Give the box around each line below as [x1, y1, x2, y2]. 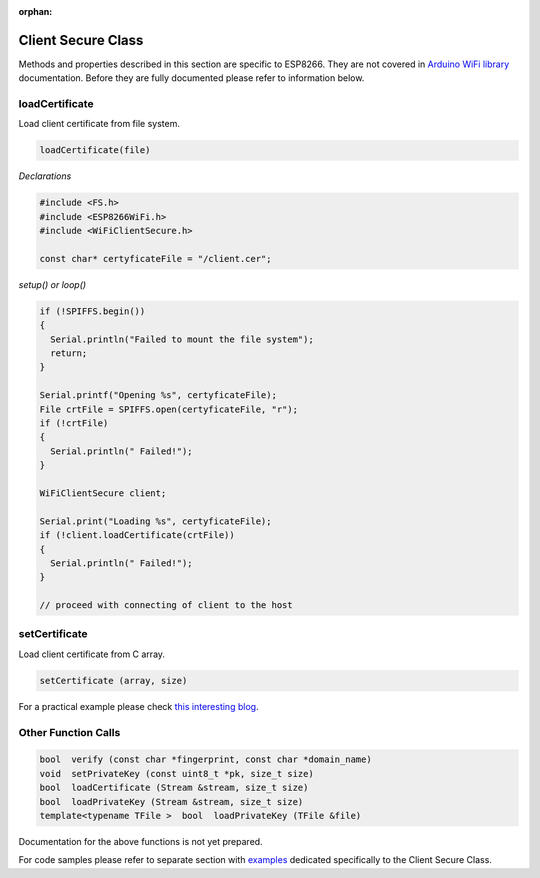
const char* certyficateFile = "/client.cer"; [39, 253, 272, 264]
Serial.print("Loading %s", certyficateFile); [39, 515, 272, 527]
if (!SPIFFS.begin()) [39, 305, 146, 317]
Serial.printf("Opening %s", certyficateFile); [39, 390, 277, 401]
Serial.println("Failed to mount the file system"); [50, 333, 314, 345]
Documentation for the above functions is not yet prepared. [18, 835, 264, 847]
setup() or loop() [18, 278, 87, 290]
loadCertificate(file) [39, 145, 151, 156]
